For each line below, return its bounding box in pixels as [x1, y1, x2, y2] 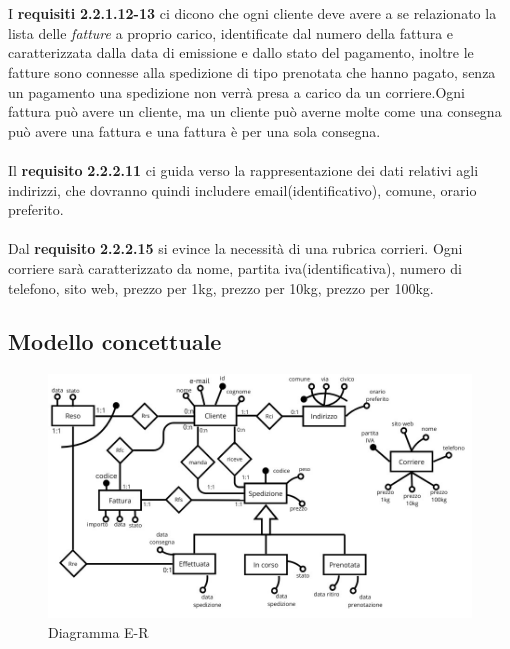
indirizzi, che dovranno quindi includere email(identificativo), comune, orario [8, 179, 477, 200]
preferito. [8, 199, 64, 220]
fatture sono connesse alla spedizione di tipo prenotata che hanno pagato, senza [8, 61, 496, 82]
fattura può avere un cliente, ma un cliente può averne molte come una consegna [8, 101, 502, 122]
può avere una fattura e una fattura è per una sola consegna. [8, 120, 381, 141]
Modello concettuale [8, 326, 222, 357]
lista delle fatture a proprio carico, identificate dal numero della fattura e [8, 22, 454, 43]
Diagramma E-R [48, 621, 149, 642]
